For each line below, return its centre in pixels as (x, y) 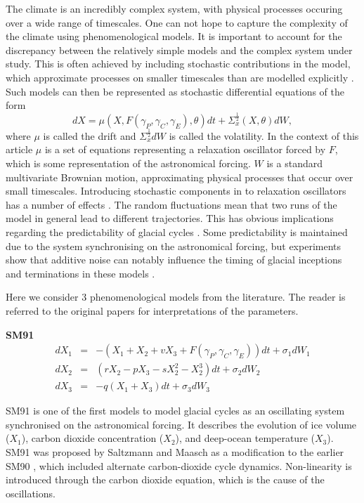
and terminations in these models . (80, 273)
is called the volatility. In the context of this (264, 135)
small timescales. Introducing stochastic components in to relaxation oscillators (176, 191)
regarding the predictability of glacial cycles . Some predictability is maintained (177, 231)
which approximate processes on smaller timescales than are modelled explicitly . (180, 77)
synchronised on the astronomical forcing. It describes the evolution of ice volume (181, 424)
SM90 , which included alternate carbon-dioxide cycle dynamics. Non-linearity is (179, 465)
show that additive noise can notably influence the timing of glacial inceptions (174, 260)
